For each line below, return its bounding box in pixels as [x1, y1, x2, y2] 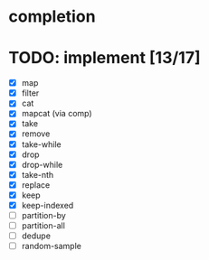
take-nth [21, 169, 54, 180]
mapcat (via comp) [21, 108, 92, 119]
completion [8, 6, 96, 27]
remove [21, 128, 51, 139]
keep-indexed [21, 200, 74, 210]
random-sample [21, 241, 82, 252]
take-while [21, 138, 62, 150]
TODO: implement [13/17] [8, 48, 201, 69]
